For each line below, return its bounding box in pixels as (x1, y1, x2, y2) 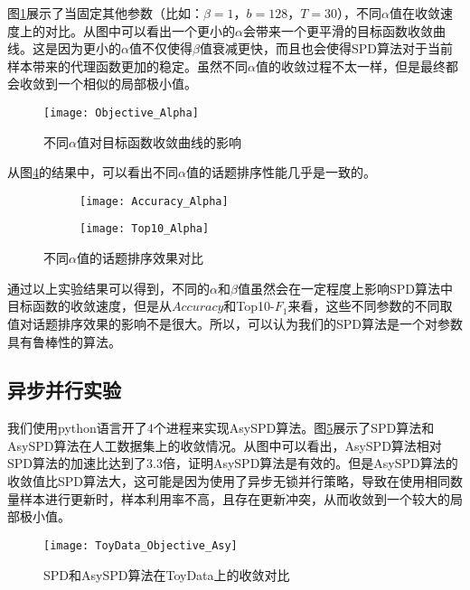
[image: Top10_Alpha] (80, 222, 210, 236)
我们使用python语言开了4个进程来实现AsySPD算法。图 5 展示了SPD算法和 (7, 418, 435, 437)
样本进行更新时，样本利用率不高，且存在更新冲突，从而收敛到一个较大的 (19, 489, 450, 508)
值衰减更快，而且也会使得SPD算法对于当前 (199, 39, 453, 58)
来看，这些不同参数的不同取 (287, 296, 453, 315)
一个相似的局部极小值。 (57, 74, 197, 93)
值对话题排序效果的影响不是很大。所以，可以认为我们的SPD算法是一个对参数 (7, 314, 464, 332)
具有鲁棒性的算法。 (7, 332, 121, 351)
